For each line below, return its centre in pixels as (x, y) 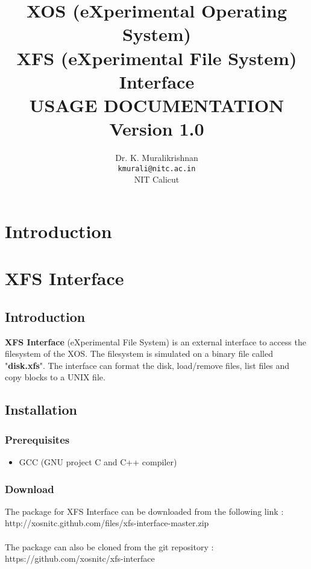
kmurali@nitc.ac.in (157, 168)
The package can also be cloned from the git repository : (109, 546)
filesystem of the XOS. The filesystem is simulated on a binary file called (139, 354)
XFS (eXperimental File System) (157, 58)
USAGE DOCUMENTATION (157, 105)
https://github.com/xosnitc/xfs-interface (80, 558)
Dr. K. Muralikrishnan (157, 158)
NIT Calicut (157, 179)
